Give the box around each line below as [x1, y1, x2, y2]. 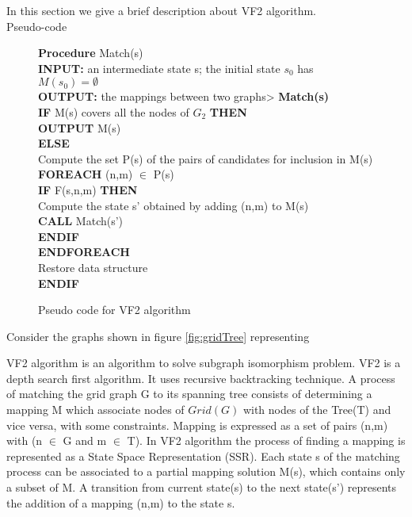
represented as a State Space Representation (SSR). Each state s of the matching [6, 447, 400, 464]
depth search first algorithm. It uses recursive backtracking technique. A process [6, 370, 395, 386]
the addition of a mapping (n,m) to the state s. [6, 494, 235, 511]
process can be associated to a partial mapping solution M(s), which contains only [6, 463, 406, 480]
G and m [63, 432, 107, 449]
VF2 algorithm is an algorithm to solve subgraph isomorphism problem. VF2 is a [6, 354, 401, 371]
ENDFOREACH [38, 243, 130, 260]
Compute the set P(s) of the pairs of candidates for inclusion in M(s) [38, 150, 373, 167]
